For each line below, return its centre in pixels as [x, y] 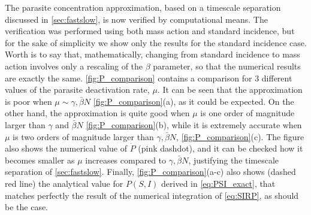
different [277, 78]
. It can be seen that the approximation [230, 90]
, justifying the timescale [234, 160]
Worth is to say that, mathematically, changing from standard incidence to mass [153, 54]
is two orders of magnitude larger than [83, 136]
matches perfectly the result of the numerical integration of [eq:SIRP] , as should [152, 195]
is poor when [28, 101]
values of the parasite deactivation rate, [77, 90]
